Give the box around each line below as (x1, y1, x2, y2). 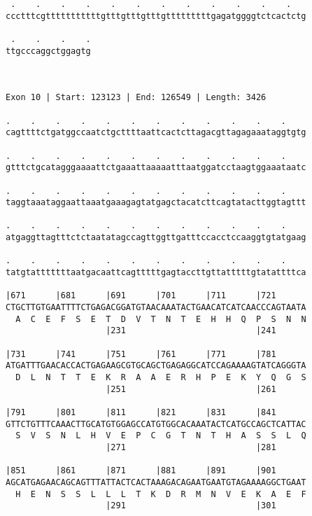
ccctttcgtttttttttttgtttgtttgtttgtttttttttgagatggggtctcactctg (6, 11, 306, 21)
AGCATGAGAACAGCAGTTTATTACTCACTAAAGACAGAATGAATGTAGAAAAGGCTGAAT (6, 477, 306, 487)
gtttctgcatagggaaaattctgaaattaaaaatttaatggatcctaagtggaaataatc (6, 162, 306, 173)
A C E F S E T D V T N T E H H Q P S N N (15, 314, 306, 324)
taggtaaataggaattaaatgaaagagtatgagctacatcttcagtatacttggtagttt (6, 197, 306, 208)
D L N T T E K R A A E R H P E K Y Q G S (15, 372, 306, 382)
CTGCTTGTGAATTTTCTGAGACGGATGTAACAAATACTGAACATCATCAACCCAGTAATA (6, 302, 306, 313)
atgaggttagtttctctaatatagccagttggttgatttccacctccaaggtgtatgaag (6, 232, 306, 243)
